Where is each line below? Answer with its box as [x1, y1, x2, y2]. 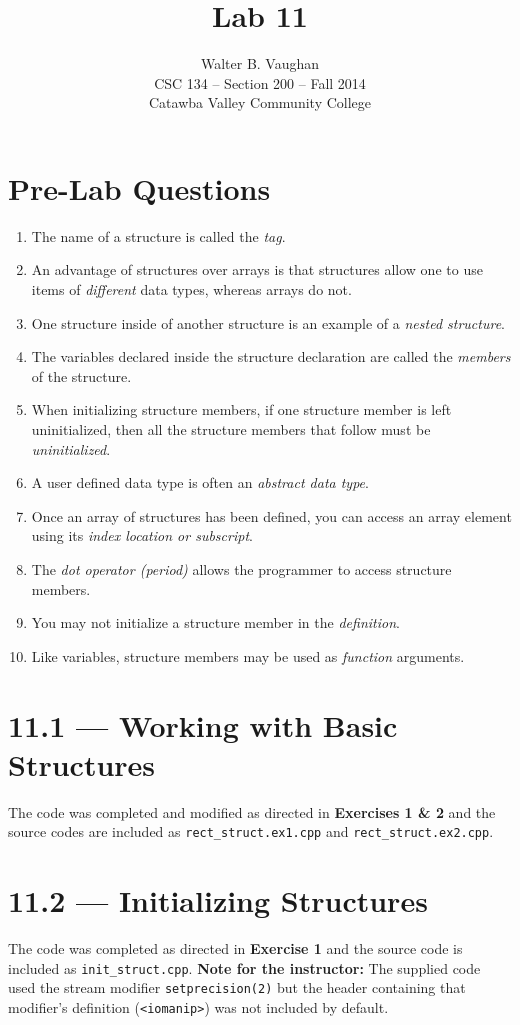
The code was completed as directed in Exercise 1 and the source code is [8, 938, 463, 959]
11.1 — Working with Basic [8, 704, 398, 745]
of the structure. [31, 365, 132, 386]
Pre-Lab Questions [8, 167, 271, 208]
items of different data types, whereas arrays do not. [31, 279, 352, 300]
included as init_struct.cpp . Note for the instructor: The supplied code [8, 957, 481, 978]
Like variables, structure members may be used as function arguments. [31, 645, 465, 666]
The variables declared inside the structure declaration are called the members [31, 346, 511, 367]
